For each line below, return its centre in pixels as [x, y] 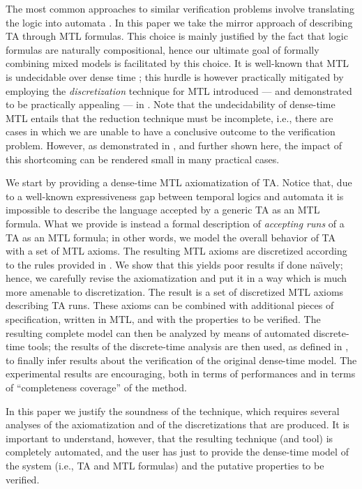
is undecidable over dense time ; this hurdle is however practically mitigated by [175, 76]
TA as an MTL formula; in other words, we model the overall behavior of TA [171, 237]
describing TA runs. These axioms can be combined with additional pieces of [170, 305]
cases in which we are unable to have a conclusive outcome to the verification [171, 131]
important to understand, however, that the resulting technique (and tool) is [169, 438]
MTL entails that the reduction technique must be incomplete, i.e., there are [169, 118]
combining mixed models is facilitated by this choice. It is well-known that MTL [178, 63]
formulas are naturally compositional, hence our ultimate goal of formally [163, 49]
